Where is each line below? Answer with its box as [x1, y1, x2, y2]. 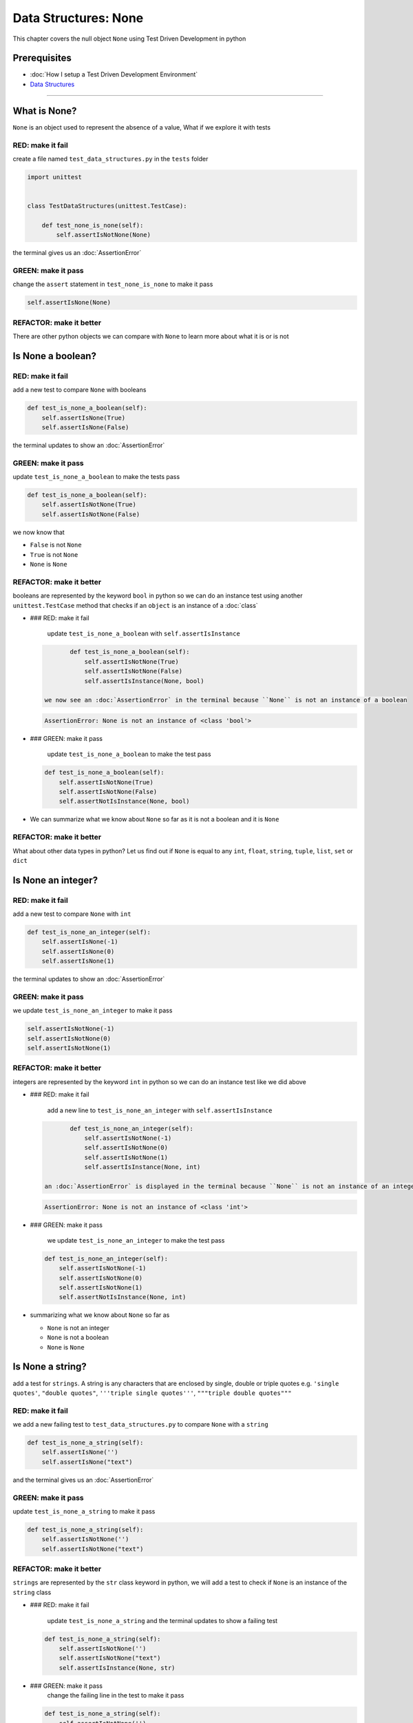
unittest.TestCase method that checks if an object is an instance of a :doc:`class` [12, 601, 258, 609]
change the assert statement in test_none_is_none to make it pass [12, 280, 213, 289]
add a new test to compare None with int [12, 910, 131, 918]
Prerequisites [12, 52, 72, 64]
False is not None [30, 541, 82, 549]
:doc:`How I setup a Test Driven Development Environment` [30, 70, 198, 79]
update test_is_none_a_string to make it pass [12, 1507, 156, 1516]
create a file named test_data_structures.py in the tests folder [12, 154, 209, 163]
